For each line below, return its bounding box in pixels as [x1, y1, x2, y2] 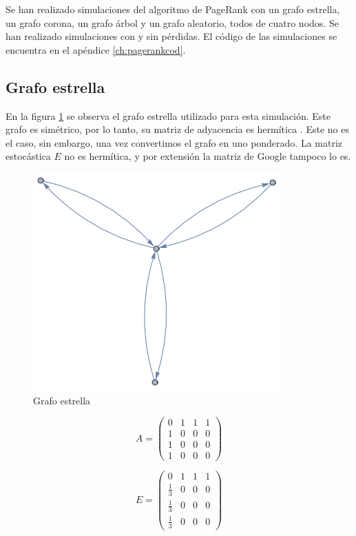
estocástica [6, 149, 51, 163]
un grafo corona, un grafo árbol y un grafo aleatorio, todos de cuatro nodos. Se [6, 15, 339, 30]
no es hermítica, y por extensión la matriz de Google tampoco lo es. [64, 149, 351, 163]
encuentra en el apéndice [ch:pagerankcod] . [6, 42, 186, 56]
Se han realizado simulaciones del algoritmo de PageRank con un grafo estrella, [6, 2, 340, 16]
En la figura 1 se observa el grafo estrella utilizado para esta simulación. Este [6, 108, 331, 123]
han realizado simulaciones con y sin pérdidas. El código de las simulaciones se [6, 29, 337, 43]
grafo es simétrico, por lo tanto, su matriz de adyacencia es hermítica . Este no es [6, 122, 349, 136]
